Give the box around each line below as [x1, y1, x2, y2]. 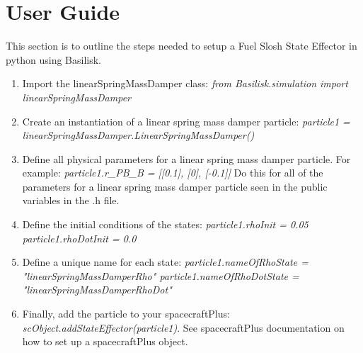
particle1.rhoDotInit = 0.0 [22, 230, 137, 245]
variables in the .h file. [22, 193, 120, 208]
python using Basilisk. [6, 52, 102, 67]
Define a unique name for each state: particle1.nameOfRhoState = [22, 254, 309, 269]
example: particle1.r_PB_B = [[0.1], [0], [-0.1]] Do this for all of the [22, 165, 323, 180]
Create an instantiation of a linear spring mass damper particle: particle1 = [22, 113, 350, 128]
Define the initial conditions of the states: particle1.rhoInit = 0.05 [22, 217, 309, 232]
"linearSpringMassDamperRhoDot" [22, 282, 172, 297]
